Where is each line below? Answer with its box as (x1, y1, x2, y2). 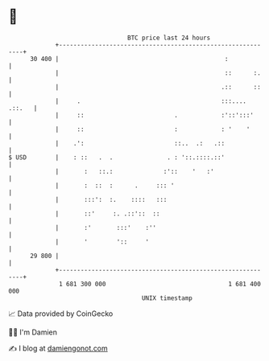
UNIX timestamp (141, 293, 193, 302)
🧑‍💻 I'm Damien (8, 327, 58, 337)
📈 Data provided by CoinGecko (8, 309, 114, 318)
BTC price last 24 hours (127, 34, 211, 42)
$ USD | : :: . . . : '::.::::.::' (8, 153, 226, 162)
